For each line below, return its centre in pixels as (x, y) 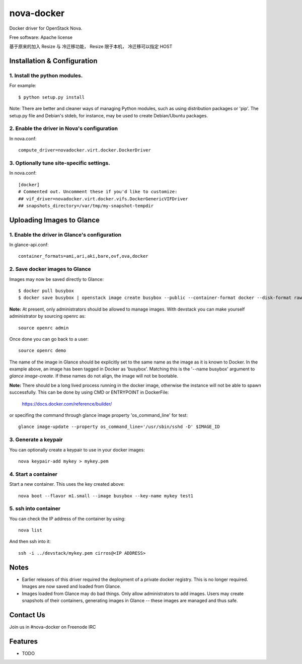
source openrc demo (42, 351)
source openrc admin (44, 328)
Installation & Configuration (53, 61)
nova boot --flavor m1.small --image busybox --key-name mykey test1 (106, 496)
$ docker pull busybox (46, 290)
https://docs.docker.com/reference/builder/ (67, 404)
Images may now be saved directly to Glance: (57, 279)
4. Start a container (33, 474)
